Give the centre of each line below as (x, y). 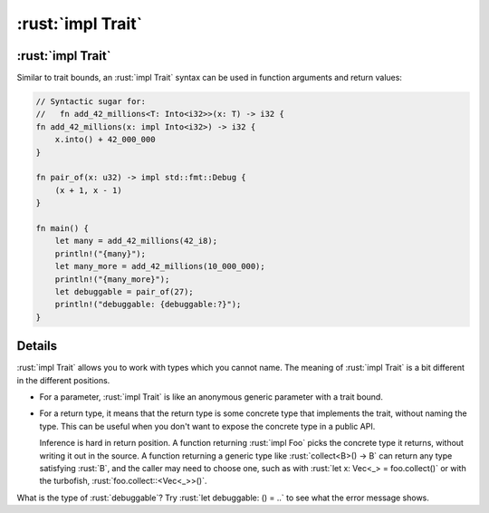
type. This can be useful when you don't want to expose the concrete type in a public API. (207, 426)
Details (37, 346)
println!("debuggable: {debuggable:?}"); (148, 305)
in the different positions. (63, 380)
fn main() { (62, 228)
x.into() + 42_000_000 (105, 140)
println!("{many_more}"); (112, 279)
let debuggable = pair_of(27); (124, 291)
